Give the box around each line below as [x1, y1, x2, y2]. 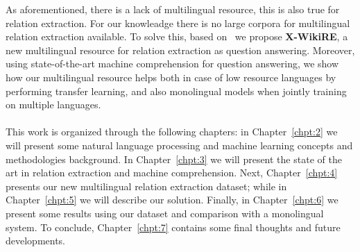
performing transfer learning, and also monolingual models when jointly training [6, 83, 347, 98]
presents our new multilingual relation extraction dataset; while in [6, 178, 287, 193]
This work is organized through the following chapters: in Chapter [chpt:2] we [6, 124, 338, 139]
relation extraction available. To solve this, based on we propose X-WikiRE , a [6, 29, 348, 44]
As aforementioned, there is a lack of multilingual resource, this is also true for [6, 2, 340, 16]
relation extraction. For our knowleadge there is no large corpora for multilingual [6, 15, 350, 30]
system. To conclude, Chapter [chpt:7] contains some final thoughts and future [6, 219, 341, 234]
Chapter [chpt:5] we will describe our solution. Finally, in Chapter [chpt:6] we [6, 192, 338, 207]
